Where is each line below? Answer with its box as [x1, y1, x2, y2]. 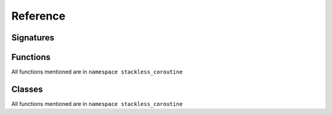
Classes [11, 84, 43, 94]
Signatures [11, 32, 55, 43]
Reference [11, 9, 66, 23]
